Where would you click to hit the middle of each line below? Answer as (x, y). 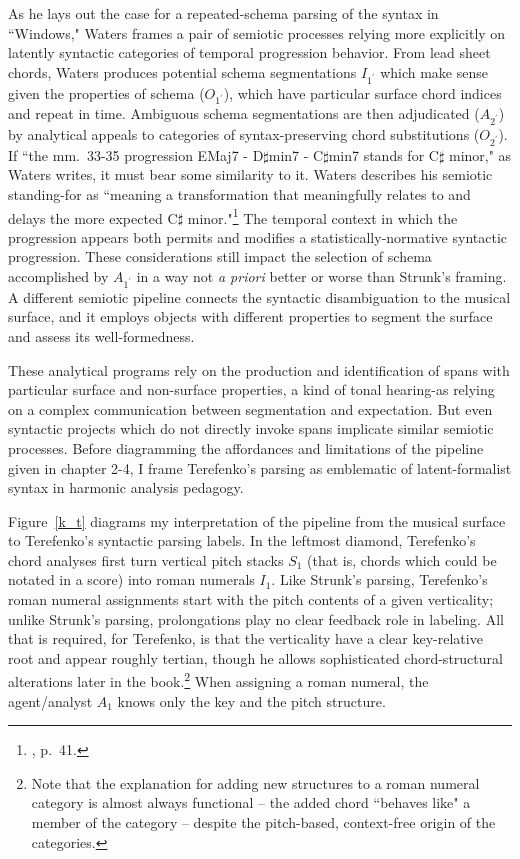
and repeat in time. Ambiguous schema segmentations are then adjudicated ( (244, 113)
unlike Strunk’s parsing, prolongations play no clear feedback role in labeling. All (256, 618)
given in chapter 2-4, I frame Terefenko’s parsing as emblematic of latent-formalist (260, 467)
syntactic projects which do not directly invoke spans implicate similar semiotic (251, 428)
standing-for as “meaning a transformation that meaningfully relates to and (239, 193)
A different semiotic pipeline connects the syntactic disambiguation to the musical (259, 296)
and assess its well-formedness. (101, 335)
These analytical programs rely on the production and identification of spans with (259, 369)
